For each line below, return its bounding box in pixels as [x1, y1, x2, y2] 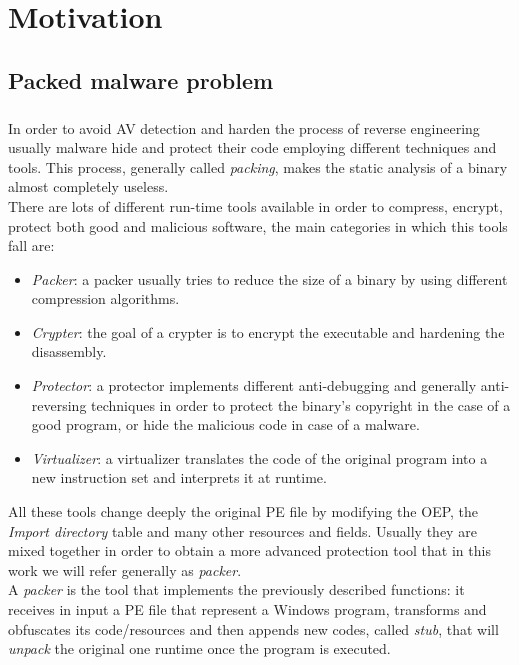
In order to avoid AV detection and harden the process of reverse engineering [8, 117, 480, 138]
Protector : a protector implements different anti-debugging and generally [31, 375, 477, 396]
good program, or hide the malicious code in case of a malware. [31, 414, 420, 435]
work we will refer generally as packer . [8, 559, 242, 580]
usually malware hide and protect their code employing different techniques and [8, 137, 497, 158]
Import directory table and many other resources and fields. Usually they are [8, 520, 477, 541]
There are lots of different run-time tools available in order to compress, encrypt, [8, 195, 503, 216]
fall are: [8, 235, 55, 256]
